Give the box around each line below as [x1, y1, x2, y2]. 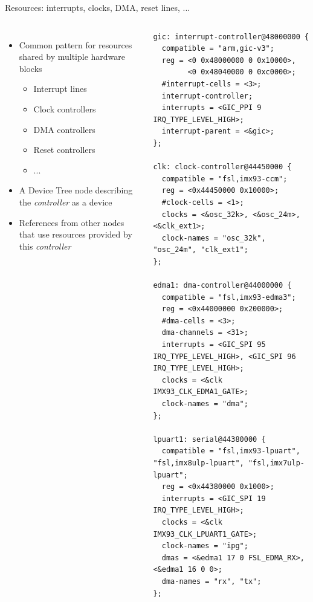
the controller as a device [19, 195, 112, 208]
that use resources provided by [19, 228, 132, 241]
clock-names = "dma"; [161, 400, 248, 408]
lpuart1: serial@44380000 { [153, 435, 266, 444]
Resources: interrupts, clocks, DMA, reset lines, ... [5, 1, 190, 13]
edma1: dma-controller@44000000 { [153, 281, 292, 290]
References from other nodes [19, 216, 124, 228]
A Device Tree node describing [19, 184, 133, 196]
